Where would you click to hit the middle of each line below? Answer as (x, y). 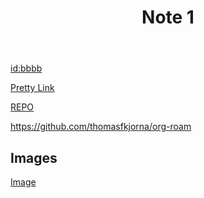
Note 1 (168, 17)
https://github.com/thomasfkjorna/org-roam (101, 127)
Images (34, 157)
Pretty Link (32, 88)
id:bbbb (26, 68)
